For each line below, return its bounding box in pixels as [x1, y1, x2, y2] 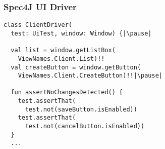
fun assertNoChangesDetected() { [11, 89, 123, 96]
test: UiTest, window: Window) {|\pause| [11, 29, 152, 37]
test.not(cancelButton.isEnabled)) [25, 123, 145, 130]
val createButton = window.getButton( [11, 63, 141, 71]
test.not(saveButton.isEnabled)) [25, 105, 137, 113]
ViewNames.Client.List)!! [18, 55, 105, 62]
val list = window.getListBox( [11, 47, 116, 54]
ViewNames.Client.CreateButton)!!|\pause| [18, 72, 162, 80]
